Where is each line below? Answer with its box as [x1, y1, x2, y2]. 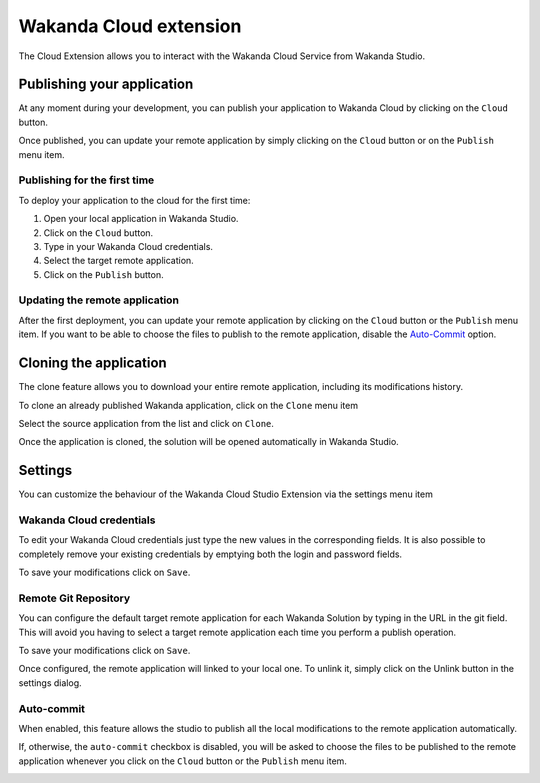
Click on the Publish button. [43, 268, 164, 280]
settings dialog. [18, 676, 82, 689]
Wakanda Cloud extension [18, 15, 242, 37]
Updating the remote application [18, 293, 180, 307]
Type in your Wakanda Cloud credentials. [43, 240, 214, 252]
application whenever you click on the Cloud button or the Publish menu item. [18, 755, 347, 767]
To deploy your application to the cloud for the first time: [18, 194, 251, 206]
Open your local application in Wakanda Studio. [43, 213, 239, 225]
